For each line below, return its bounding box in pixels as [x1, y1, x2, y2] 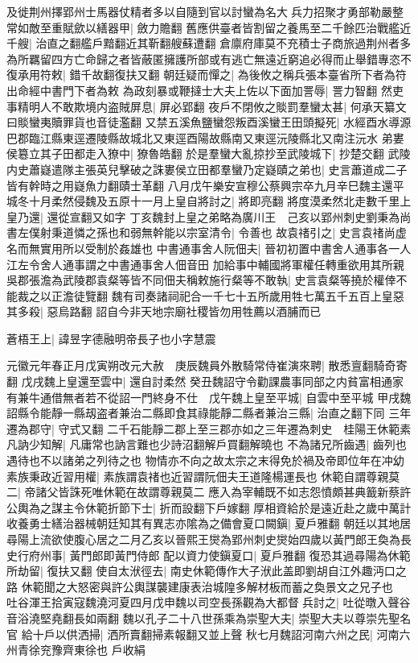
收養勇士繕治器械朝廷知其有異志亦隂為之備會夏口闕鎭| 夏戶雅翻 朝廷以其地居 [6, 515, 412, 532]
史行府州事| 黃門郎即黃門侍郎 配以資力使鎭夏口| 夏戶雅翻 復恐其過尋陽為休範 [6, 546, 411, 563]
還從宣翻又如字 [47, 208, 126, 225]
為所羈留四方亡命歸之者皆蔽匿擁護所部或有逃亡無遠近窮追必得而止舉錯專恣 [6, 50, 400, 67]
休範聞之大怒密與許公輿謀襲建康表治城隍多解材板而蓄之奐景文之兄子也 [21, 578, 393, 595]
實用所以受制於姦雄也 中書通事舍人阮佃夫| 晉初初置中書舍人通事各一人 [39, 239, 412, 256]
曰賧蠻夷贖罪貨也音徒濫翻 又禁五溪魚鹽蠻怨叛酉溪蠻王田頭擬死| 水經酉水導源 [6, 114, 412, 131]
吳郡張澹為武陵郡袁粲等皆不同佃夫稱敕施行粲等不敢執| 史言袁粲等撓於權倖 [6, 271, 396, 288]
